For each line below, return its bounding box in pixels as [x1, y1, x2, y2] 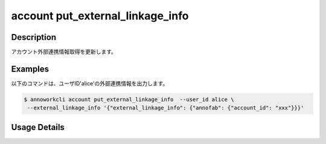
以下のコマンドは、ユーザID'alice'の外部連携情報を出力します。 [11, 79, 168, 87]
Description [11, 32, 57, 42]
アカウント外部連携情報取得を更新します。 [11, 48, 117, 56]
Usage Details [11, 122, 65, 133]
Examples [11, 64, 50, 74]
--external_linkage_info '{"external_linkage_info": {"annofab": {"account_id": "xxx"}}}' [27, 105, 304, 111]
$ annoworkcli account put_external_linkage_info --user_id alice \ [24, 96, 234, 103]
